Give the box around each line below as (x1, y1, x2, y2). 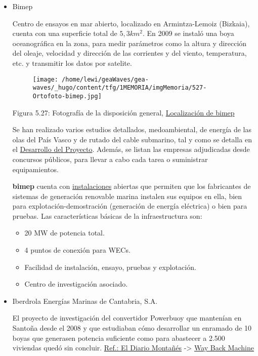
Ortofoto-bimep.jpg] (32, 92, 102, 100)
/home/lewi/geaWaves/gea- (62, 75, 149, 83)
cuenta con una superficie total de (12, 28, 117, 38)
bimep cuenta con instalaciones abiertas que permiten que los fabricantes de (12, 181, 251, 191)
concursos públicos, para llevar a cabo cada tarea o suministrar (12, 153, 208, 164)
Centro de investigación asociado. (24, 279, 128, 289)
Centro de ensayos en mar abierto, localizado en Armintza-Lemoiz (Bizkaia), (12, 18, 250, 28)
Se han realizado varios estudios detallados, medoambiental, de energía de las (12, 124, 252, 135)
